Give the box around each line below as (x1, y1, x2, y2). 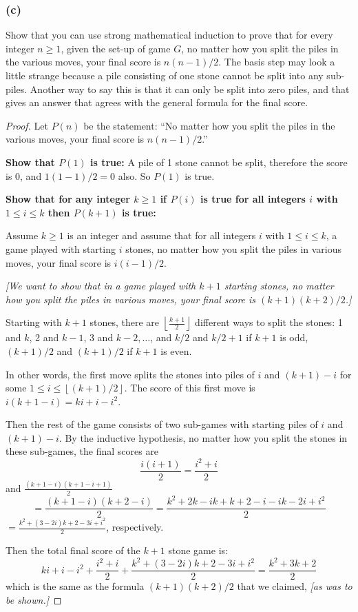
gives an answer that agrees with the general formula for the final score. (6, 95, 308, 110)
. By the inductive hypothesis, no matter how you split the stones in (59, 430, 348, 445)
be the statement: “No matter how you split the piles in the (83, 118, 335, 132)
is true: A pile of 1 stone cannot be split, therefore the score (89, 154, 348, 169)
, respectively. (106, 520, 164, 534)
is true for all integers (200, 192, 306, 206)
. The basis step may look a (218, 54, 335, 69)
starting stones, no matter (224, 278, 334, 293)
